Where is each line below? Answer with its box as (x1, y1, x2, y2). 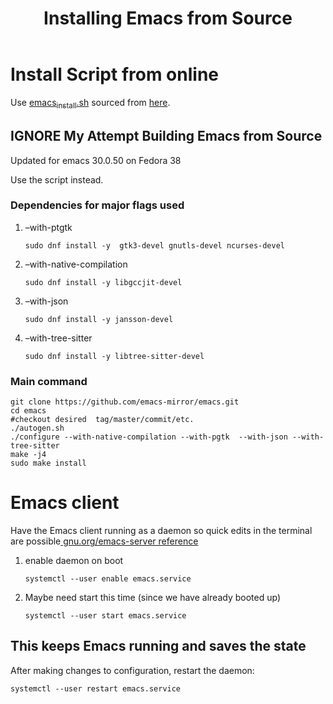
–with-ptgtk (24, 221, 73, 233)
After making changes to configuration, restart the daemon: (10, 664, 255, 676)
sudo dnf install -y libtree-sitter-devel (24, 351, 205, 361)
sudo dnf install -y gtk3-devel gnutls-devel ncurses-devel (24, 240, 286, 251)
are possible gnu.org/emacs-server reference (10, 535, 199, 547)
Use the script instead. (10, 173, 104, 186)
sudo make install (10, 458, 87, 469)
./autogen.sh (10, 423, 65, 434)
